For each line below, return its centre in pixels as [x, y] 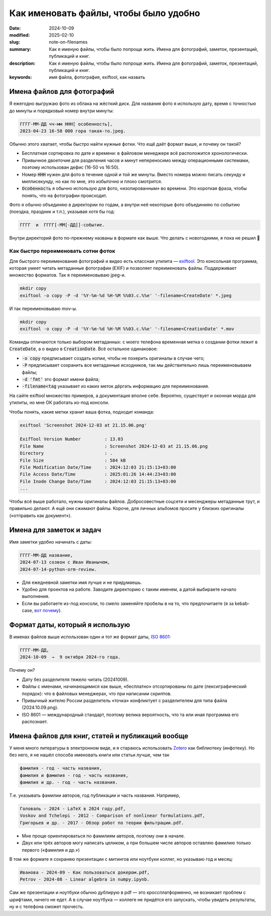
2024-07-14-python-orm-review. [58, 569]
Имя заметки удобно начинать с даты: [51, 542]
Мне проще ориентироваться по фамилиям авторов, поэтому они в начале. [103, 836]
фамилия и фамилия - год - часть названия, [74, 775]
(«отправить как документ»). [41, 516]
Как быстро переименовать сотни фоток [62, 251]
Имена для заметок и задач [55, 530]
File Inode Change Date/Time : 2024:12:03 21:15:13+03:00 [98, 481]
